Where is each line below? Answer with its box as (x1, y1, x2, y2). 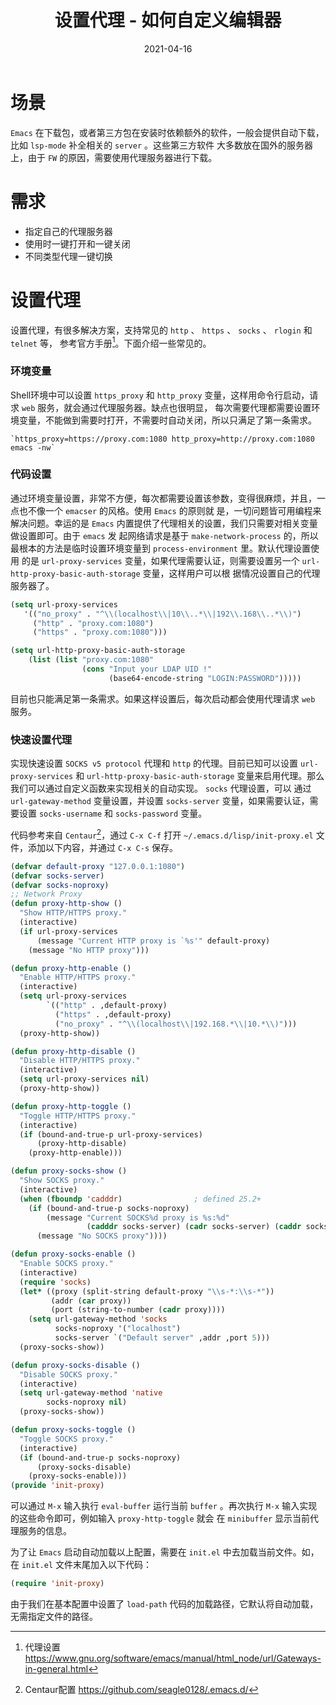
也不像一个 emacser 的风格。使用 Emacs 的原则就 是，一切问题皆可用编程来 (18, 504, 322, 516)
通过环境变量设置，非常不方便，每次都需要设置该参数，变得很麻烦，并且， (10, 492, 317, 504)
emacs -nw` (10, 442, 56, 453)
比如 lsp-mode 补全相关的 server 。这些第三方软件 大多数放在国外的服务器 (10, 139, 313, 151)
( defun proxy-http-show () (10, 899, 123, 909)
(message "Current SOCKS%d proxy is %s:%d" (46, 1212, 230, 1223)
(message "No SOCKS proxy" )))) (36, 1231, 168, 1241)
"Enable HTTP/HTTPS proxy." (19, 972, 137, 983)
